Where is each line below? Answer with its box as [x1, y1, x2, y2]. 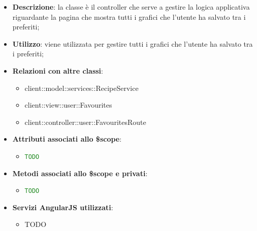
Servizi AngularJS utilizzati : [12, 202, 113, 212]
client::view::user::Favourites [24, 100, 112, 110]
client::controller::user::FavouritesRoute [24, 116, 146, 127]
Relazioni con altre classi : [12, 65, 103, 76]
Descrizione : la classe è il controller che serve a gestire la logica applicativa [12, 2, 250, 12]
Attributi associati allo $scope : [12, 134, 122, 144]
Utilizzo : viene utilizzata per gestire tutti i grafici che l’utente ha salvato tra [12, 38, 253, 49]
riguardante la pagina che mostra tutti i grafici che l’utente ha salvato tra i [12, 11, 246, 22]
